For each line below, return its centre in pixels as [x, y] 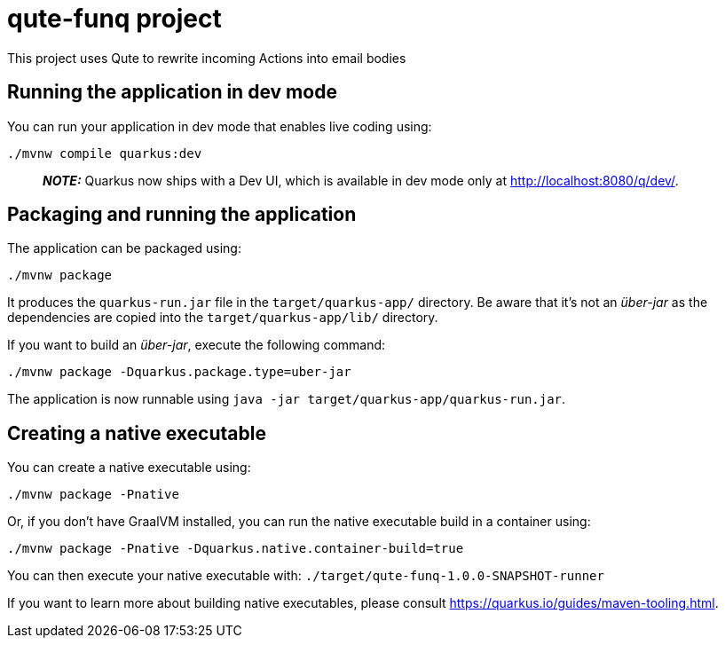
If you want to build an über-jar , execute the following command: [197, 345]
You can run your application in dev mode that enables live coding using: [220, 126]
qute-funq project [114, 19]
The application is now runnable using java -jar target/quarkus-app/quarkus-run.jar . [287, 399]
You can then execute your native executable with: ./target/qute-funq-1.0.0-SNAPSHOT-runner [306, 576]
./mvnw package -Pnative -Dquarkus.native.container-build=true [236, 549]
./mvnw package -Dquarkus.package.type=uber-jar [179, 372]
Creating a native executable [137, 433]
